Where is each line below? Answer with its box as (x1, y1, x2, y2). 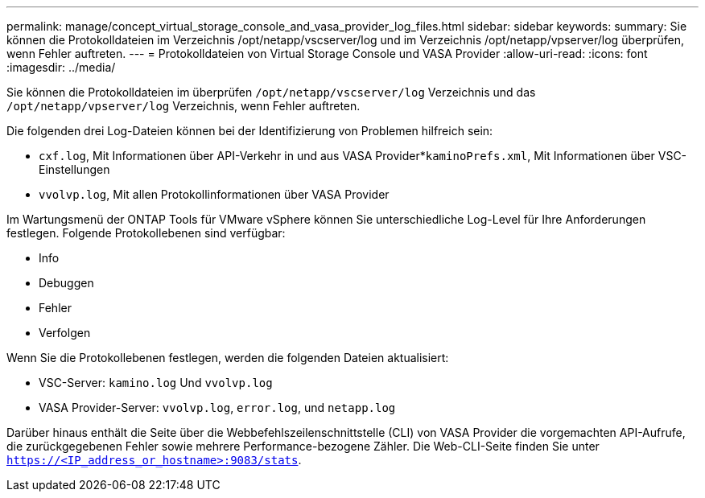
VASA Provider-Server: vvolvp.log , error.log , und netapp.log (39, 401, 396, 414)
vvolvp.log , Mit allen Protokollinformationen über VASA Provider (39, 187, 390, 201)
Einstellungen (39, 163, 110, 176)
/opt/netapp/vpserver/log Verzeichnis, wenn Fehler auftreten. (6, 99, 361, 113)
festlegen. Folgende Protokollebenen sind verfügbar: (6, 226, 286, 240)
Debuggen (39, 276, 94, 290)
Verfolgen (39, 326, 91, 340)
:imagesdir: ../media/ (6, 60, 116, 74)
